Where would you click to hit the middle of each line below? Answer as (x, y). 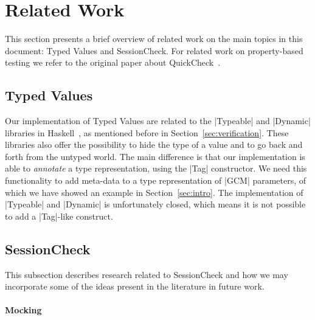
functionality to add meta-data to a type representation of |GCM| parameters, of (156, 180)
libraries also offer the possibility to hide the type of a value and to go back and (154, 144)
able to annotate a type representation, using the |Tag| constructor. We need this (156, 168)
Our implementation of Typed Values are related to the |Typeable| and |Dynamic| (158, 121)
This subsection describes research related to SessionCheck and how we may (147, 274)
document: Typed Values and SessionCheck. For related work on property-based (154, 50)
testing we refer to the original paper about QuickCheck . (113, 62)
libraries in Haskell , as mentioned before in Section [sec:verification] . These (147, 132)
